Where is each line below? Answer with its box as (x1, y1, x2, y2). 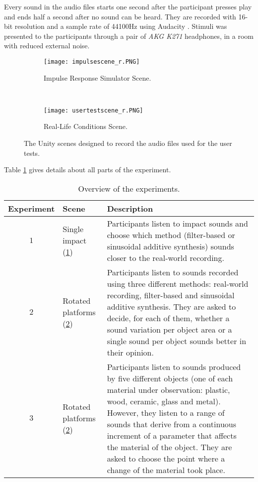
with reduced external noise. (4, 40, 90, 51)
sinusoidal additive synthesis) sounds (107, 240, 234, 252)
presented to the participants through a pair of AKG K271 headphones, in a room (4, 30, 254, 41)
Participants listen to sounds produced (107, 361, 241, 372)
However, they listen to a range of (107, 406, 225, 418)
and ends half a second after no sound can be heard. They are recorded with (4, 11, 236, 21)
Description (107, 202, 153, 214)
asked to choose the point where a (107, 452, 225, 464)
